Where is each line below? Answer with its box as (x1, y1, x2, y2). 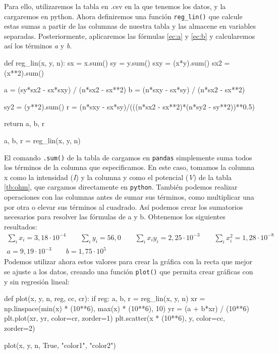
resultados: (4, 221, 37, 231)
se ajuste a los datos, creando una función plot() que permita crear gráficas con (4, 266, 253, 276)
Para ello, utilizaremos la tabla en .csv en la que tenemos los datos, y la (4, 1, 226, 11)
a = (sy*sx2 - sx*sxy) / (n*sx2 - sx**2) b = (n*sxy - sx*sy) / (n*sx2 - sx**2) (4, 84, 245, 95)
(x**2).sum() (4, 67, 44, 78)
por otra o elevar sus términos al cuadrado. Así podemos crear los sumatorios (4, 201, 243, 212)
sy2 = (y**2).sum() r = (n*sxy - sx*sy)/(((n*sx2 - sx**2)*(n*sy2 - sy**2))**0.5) (4, 101, 255, 111)
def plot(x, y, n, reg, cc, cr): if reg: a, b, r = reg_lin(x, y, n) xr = (4, 293, 205, 304)
